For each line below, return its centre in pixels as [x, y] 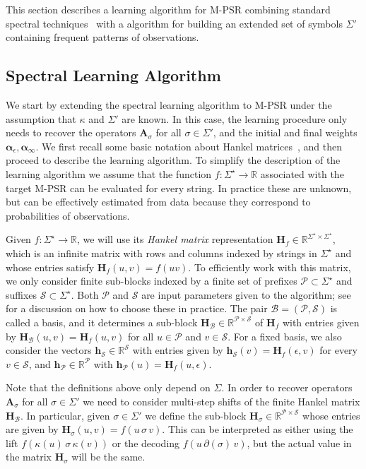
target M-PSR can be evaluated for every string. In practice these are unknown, [179, 188]
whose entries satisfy [50, 267]
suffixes [22, 294]
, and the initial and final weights [285, 132]
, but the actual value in [299, 443]
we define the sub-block [196, 415]
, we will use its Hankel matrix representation [175, 239]
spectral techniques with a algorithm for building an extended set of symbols [174, 23]
